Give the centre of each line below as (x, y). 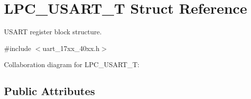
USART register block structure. (53, 32)
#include (18, 48)
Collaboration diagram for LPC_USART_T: (72, 64)
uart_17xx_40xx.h (71, 48)
